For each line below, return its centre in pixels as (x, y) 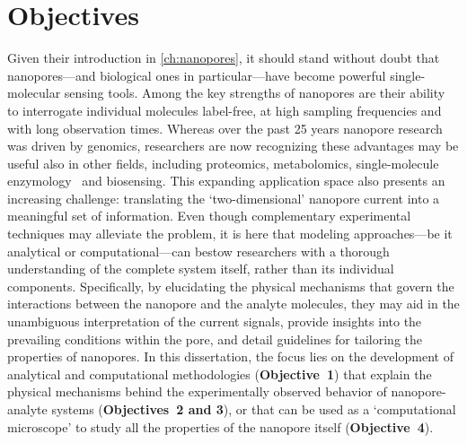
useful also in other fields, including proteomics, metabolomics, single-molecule (223, 163)
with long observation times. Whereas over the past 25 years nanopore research (225, 128)
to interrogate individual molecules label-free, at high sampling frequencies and (225, 110)
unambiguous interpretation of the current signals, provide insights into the (215, 321)
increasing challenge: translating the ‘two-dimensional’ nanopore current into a (224, 198)
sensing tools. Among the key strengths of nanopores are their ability (255, 93)
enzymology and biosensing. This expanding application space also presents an (226, 181)
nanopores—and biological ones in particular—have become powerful (197, 75)
